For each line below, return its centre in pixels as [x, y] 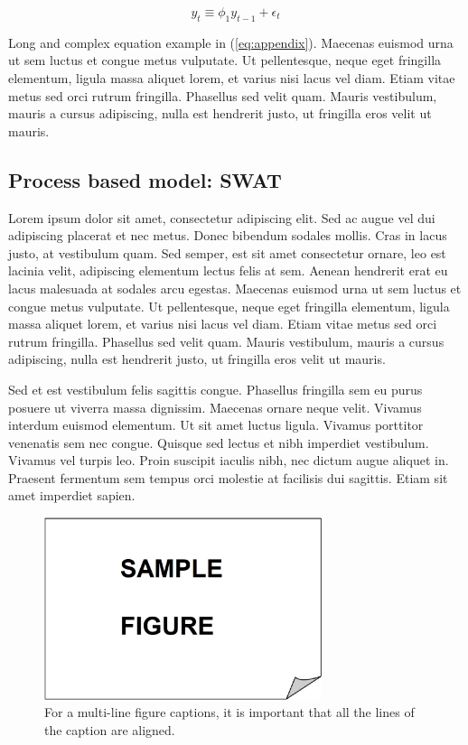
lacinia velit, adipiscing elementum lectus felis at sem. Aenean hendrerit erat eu [228, 270]
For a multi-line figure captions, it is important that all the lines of [229, 712]
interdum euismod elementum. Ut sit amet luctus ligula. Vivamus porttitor [216, 425]
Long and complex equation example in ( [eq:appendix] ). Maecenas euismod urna [231, 42]
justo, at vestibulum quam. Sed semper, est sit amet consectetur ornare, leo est [227, 252]
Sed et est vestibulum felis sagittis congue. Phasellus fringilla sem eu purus [215, 389]
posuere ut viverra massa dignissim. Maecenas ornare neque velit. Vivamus [215, 407]
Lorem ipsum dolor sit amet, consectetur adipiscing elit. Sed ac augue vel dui [222, 217]
